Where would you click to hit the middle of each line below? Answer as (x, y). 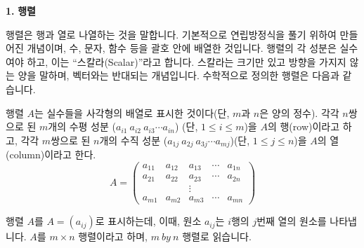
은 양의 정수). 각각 (299, 112)
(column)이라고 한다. (51, 154)
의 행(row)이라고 (304, 126)
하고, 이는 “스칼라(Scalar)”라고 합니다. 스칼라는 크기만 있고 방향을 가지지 (187, 61)
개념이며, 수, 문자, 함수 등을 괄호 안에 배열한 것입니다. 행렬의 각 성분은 (182, 48)
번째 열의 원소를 (292, 221)
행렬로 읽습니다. (217, 236)
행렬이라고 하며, (113, 236)
